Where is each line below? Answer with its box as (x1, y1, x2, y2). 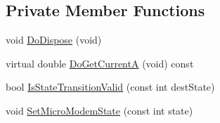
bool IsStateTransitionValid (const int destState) (6, 79, 215, 94)
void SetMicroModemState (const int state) (6, 103, 193, 117)
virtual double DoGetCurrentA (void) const (6, 56, 194, 70)
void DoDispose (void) (6, 32, 102, 47)
